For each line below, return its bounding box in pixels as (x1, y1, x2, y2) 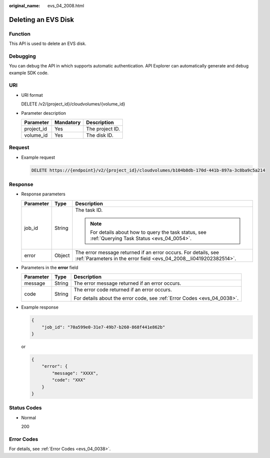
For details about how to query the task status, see (90, 229, 207, 235)
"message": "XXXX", (52, 370, 98, 376)
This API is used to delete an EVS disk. (9, 41, 87, 46)
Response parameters (21, 191, 66, 197)
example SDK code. (9, 70, 49, 76)
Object (54, 252, 70, 259)
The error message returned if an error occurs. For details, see (75, 249, 219, 256)
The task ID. (75, 207, 103, 213)
